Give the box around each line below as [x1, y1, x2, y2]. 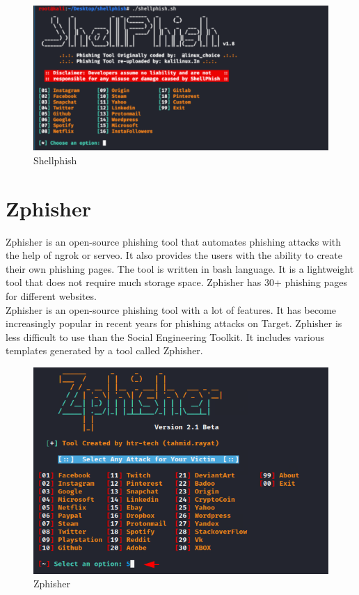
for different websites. [6, 288, 97, 303]
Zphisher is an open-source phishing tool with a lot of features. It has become [6, 302, 337, 317]
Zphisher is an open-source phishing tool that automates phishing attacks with [6, 234, 342, 248]
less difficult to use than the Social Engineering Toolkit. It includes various [6, 329, 325, 344]
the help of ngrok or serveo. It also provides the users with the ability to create [6, 248, 342, 262]
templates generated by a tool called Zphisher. [6, 343, 203, 358]
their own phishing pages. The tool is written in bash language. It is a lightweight [6, 261, 354, 276]
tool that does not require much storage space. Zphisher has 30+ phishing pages [6, 275, 348, 289]
